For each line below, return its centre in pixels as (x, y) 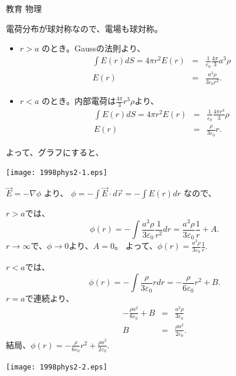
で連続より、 (50, 298)
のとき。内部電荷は (79, 101)
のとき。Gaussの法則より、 (94, 48)
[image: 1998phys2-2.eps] (57, 367)
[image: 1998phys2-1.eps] (57, 173)
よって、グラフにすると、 (55, 152)
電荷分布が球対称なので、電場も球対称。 (84, 28)
